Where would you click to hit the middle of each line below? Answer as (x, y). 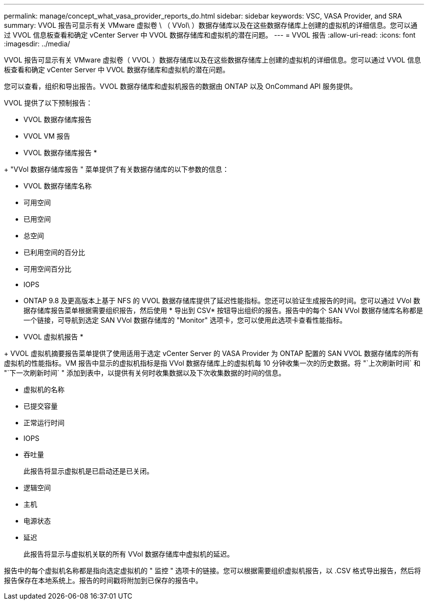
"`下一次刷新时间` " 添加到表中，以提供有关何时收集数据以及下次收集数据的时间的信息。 (145, 373)
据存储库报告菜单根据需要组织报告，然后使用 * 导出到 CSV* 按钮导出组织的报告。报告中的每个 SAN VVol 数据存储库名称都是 (223, 310)
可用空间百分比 (47, 269)
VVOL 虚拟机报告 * (53, 337)
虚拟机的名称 (44, 389)
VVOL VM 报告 (47, 136)
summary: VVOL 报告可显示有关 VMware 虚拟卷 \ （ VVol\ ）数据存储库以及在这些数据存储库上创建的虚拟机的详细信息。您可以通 (211, 25)
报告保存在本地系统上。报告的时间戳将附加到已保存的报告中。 (103, 580)
